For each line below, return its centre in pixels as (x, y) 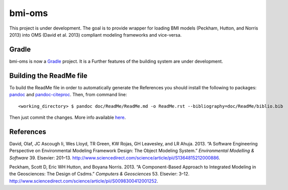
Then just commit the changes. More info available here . (68, 117)
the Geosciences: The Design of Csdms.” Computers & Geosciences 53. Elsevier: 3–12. (99, 174)
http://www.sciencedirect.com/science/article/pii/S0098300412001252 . (84, 181)
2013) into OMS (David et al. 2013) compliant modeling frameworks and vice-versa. (95, 35)
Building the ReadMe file (49, 75)
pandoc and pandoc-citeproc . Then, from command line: (68, 95)
